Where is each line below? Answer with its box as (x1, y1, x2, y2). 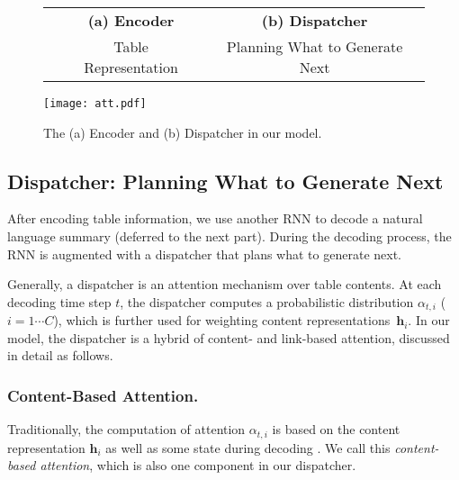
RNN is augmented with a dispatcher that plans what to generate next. (7, 244, 401, 263)
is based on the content (272, 420, 400, 439)
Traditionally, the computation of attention (7, 420, 246, 439)
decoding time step (7, 292, 112, 311)
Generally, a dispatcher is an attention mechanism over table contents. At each (7, 275, 442, 294)
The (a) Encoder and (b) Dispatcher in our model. (43, 122, 322, 141)
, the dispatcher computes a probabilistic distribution (120, 292, 414, 311)
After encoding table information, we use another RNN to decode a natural (7, 209, 423, 228)
